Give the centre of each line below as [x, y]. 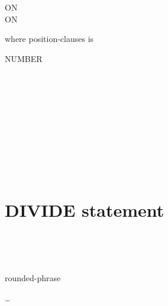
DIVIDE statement [85, 210]
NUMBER [24, 58]
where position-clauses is [49, 39]
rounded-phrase [33, 278]
